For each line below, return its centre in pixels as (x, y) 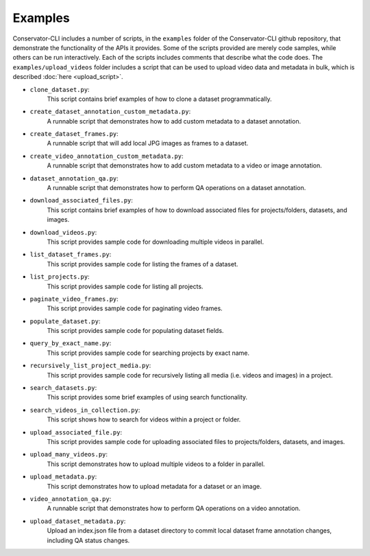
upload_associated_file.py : (76, 432)
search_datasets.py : (63, 388)
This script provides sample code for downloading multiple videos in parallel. (155, 242)
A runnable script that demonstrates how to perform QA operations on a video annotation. (174, 509)
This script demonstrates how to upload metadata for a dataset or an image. (154, 486)
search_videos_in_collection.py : (85, 410)
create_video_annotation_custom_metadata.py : (107, 156)
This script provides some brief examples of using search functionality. (147, 397)
